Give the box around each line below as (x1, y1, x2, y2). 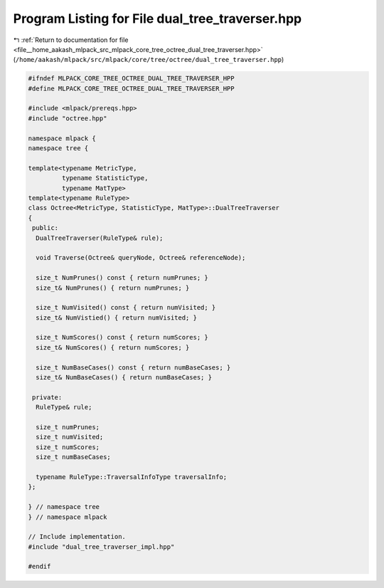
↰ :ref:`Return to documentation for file (13, 36, 129, 44)
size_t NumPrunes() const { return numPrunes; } (36, 274, 209, 282)
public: (32, 224, 59, 232)
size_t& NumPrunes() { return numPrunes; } (36, 283, 190, 292)
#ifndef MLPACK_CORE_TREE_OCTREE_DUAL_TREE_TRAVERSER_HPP (28, 75, 235, 83)
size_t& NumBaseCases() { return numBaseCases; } (36, 374, 213, 382)
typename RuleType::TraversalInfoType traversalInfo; (36, 473, 228, 481)
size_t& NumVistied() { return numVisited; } (36, 313, 197, 322)
